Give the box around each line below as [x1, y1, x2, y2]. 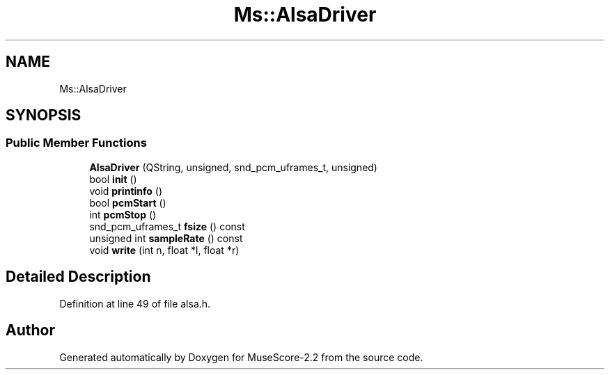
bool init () [89, 173, 137, 185]
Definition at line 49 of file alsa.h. [59, 297, 211, 310]
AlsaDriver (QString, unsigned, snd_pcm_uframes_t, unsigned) [89, 161, 377, 173]
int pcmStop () [89, 208, 157, 221]
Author [6, 321, 55, 340]
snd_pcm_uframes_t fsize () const [89, 220, 245, 232]
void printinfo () [89, 184, 163, 197]
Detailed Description [6, 268, 151, 286]
